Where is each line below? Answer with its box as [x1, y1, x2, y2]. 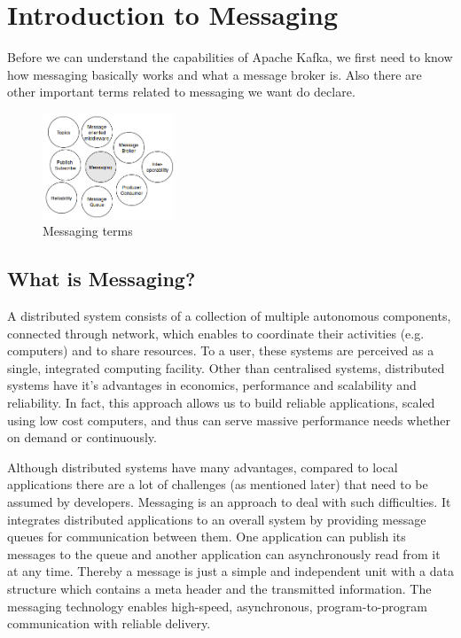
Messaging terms [43, 222, 133, 240]
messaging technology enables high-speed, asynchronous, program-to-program [7, 596, 427, 615]
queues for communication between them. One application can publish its [7, 527, 406, 546]
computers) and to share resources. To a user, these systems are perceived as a [7, 341, 434, 360]
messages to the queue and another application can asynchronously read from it [7, 544, 441, 563]
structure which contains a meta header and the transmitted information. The [7, 580, 432, 597]
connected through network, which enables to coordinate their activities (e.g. [7, 323, 425, 342]
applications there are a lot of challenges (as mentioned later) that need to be [7, 475, 428, 494]
